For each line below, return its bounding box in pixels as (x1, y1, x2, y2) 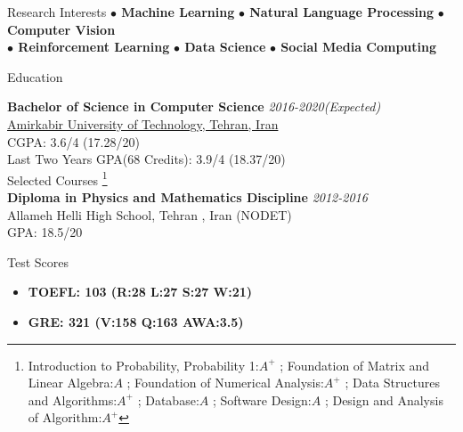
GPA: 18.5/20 (7, 223, 83, 241)
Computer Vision (7, 20, 116, 38)
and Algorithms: (28, 390, 118, 409)
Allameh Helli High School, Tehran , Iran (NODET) (7, 205, 292, 224)
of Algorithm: (28, 408, 102, 427)
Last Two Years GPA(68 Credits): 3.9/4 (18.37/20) (7, 150, 286, 168)
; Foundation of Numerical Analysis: (126, 373, 324, 392)
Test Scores (7, 252, 69, 271)
